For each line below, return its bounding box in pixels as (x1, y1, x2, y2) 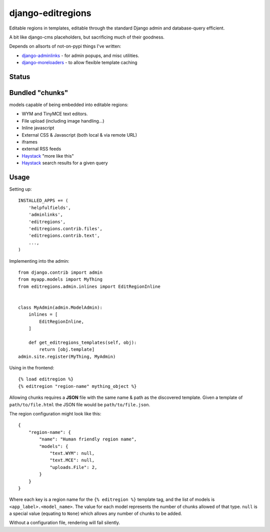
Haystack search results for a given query (21, 160, 108, 166)
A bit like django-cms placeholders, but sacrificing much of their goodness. (9, 34, 165, 40)
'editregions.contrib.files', (28, 226, 102, 232)
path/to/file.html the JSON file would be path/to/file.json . (9, 401, 150, 407)
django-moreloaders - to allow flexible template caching (21, 60, 137, 66)
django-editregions (9, 8, 92, 19)
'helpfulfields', (28, 205, 71, 210)
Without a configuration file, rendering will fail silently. (9, 519, 120, 525)
